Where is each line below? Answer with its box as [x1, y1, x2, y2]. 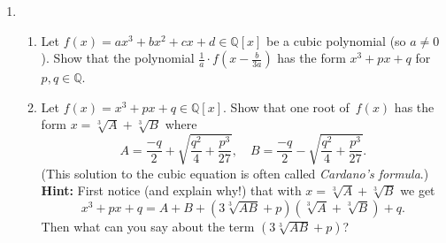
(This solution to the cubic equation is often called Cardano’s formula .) [41, 163, 429, 182]
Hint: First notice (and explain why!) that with [41, 181, 302, 200]
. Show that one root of [223, 97, 350, 116]
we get [400, 181, 435, 200]
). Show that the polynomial [41, 49, 195, 67]
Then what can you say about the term [41, 216, 255, 235]
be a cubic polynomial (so [266, 31, 406, 49]
